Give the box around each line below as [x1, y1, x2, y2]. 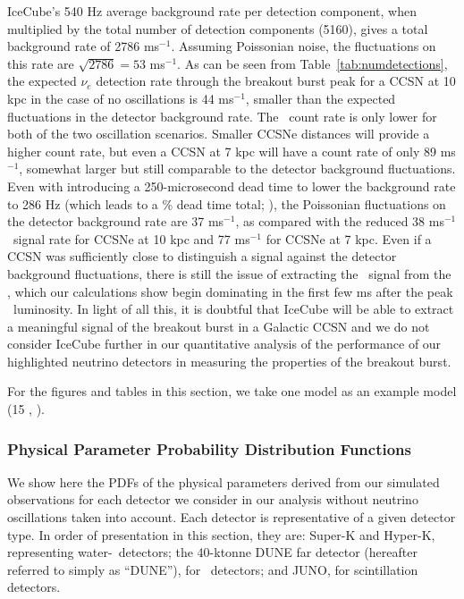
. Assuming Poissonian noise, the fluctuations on [171, 37, 436, 55]
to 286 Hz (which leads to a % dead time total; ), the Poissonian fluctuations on [7, 194, 446, 213]
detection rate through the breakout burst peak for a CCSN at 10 [96, 72, 456, 90]
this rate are [7, 54, 74, 72]
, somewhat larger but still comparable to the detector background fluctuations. [19, 159, 456, 178]
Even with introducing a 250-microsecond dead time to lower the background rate [7, 176, 456, 195]
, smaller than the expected [245, 89, 396, 107]
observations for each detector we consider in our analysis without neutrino [7, 490, 418, 509]
